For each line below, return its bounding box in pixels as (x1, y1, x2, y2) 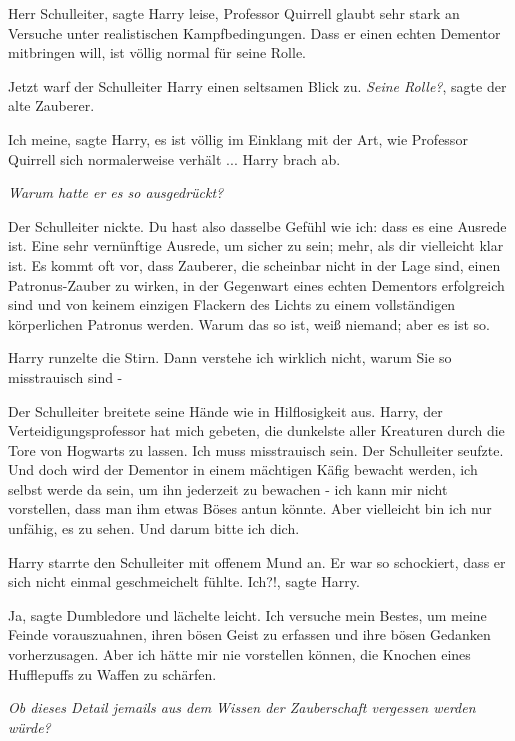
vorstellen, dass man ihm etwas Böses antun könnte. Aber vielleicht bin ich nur (8, 498, 492, 519)
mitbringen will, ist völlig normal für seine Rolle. (8, 42, 306, 63)
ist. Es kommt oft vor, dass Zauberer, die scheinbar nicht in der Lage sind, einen (8, 254, 501, 275)
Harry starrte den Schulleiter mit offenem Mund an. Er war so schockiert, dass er (8, 551, 506, 572)
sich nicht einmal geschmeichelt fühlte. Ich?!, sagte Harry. (8, 571, 360, 592)
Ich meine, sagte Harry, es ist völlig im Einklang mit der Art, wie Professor (8, 128, 468, 149)
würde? (8, 716, 51, 737)
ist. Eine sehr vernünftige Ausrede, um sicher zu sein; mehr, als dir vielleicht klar (8, 235, 504, 256)
